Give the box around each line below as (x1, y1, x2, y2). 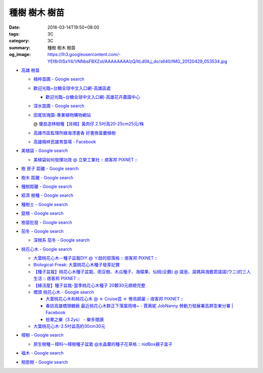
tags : (9, 31, 20, 37)
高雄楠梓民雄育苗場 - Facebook (33, 139, 96, 145)
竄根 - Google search (21, 210, 64, 216)
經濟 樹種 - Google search (21, 192, 74, 198)
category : (9, 38, 30, 44)
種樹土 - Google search (21, 201, 68, 207)
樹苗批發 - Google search (21, 219, 73, 225)
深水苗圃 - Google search (33, 103, 85, 109)
